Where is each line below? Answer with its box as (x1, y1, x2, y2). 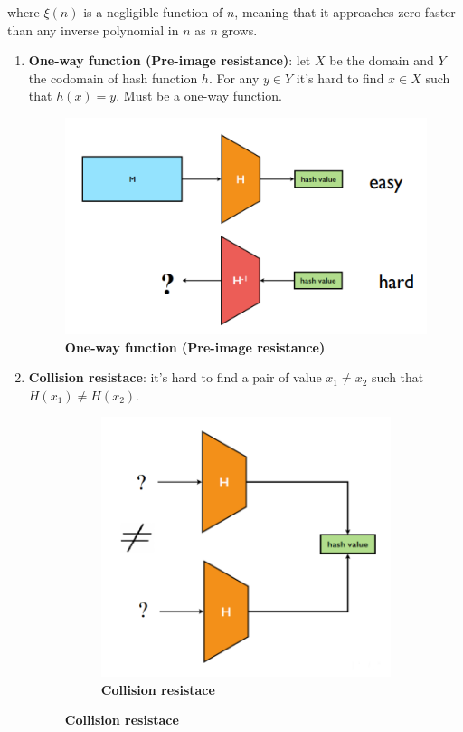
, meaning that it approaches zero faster (234, 3, 456, 21)
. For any (208, 68, 260, 87)
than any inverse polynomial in (7, 20, 179, 39)
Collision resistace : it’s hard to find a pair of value (28, 368, 322, 387)
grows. (222, 20, 258, 39)
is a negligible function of (83, 3, 223, 21)
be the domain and (329, 51, 434, 70)
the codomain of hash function (28, 68, 198, 87)
